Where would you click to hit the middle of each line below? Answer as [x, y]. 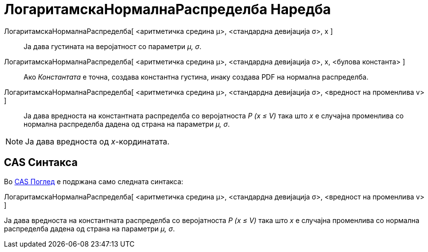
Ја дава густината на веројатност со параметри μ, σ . [113, 46]
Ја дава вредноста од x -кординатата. [97, 141]
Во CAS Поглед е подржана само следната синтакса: [94, 181]
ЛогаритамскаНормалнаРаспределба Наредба [168, 9]
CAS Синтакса [41, 163]
